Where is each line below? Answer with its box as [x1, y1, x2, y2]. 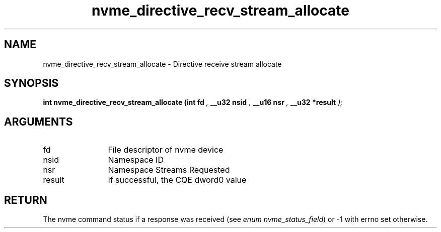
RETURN [4, 193, 47, 206]
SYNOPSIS [4, 77, 59, 90]
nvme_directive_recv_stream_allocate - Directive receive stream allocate [43, 59, 282, 68]
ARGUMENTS [4, 115, 73, 128]
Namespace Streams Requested [108, 165, 230, 175]
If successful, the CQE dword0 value [108, 175, 247, 185]
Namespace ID [108, 155, 164, 165]
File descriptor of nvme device [108, 145, 224, 155]
